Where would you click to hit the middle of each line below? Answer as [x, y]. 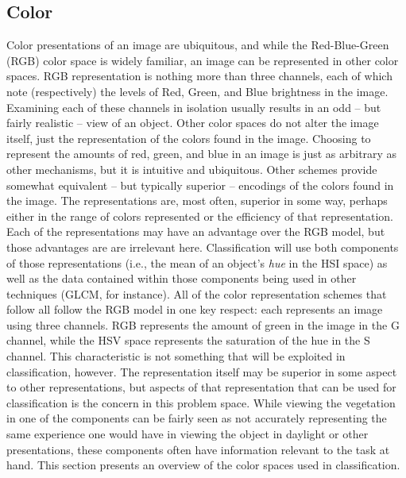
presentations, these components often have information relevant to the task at [198, 449]
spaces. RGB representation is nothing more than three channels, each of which [199, 76]
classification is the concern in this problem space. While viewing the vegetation [201, 402]
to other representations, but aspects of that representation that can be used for [201, 387]
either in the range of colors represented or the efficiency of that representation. [200, 216]
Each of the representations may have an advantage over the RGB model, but [196, 231]
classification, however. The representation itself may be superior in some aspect [202, 371]
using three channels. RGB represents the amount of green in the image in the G [203, 324]
